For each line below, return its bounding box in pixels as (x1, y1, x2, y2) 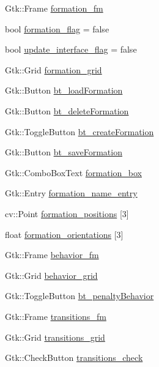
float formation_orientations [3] (5, 228, 124, 240)
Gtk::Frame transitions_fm (5, 310, 106, 322)
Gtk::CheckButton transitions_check (5, 351, 143, 364)
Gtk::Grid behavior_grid (5, 269, 98, 281)
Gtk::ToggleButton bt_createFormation (5, 125, 154, 138)
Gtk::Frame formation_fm (5, 2, 103, 14)
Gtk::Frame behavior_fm (5, 248, 99, 261)
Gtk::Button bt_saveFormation (5, 146, 122, 158)
